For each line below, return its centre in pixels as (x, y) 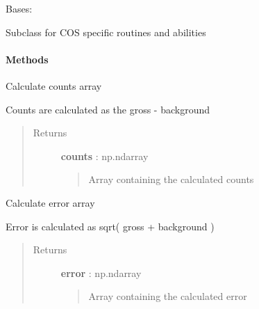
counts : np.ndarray (105, 156)
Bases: (19, 8)
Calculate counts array (54, 85)
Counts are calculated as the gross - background (108, 109)
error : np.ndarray (101, 272)
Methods (27, 59)
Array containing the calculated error (168, 296)
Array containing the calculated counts (171, 179)
